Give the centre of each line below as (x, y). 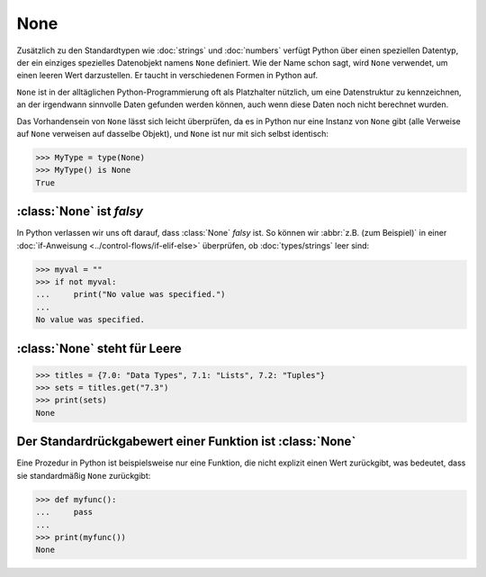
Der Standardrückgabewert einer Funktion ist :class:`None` (186, 442)
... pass (64, 512)
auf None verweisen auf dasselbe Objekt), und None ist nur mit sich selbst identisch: (172, 133)
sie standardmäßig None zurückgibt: (84, 475)
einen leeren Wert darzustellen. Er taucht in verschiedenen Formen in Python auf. (167, 76)
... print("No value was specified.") (130, 294)
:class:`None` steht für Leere (99, 348)
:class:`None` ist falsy (80, 212)
